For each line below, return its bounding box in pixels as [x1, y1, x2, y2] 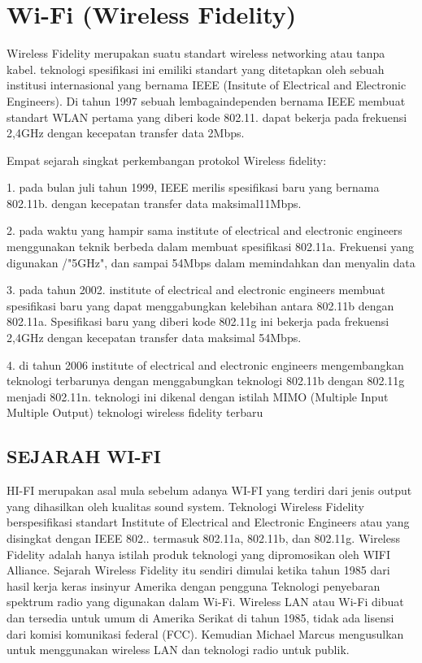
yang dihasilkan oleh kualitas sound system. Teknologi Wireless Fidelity [7, 497, 364, 514]
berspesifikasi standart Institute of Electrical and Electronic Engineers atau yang [7, 513, 410, 531]
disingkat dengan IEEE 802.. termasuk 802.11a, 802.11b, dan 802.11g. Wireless [7, 529, 401, 546]
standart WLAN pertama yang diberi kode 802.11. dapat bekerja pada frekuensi [7, 108, 407, 125]
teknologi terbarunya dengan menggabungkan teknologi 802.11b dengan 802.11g [7, 372, 405, 389]
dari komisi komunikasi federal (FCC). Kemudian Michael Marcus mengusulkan [7, 625, 404, 642]
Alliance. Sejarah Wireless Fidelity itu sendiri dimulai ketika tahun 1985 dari [7, 561, 390, 578]
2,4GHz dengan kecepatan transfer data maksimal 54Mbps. [7, 329, 302, 346]
